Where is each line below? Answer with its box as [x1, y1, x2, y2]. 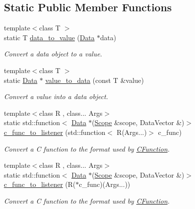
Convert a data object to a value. [4, 49, 102, 59]
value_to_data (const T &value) [45, 75, 144, 85]
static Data [4, 75, 38, 85]
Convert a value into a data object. [4, 91, 108, 102]
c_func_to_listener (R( [4, 179, 76, 189]
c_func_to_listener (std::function [4, 127, 106, 137]
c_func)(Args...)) [79, 179, 130, 189]
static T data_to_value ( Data [4, 32, 95, 42]
